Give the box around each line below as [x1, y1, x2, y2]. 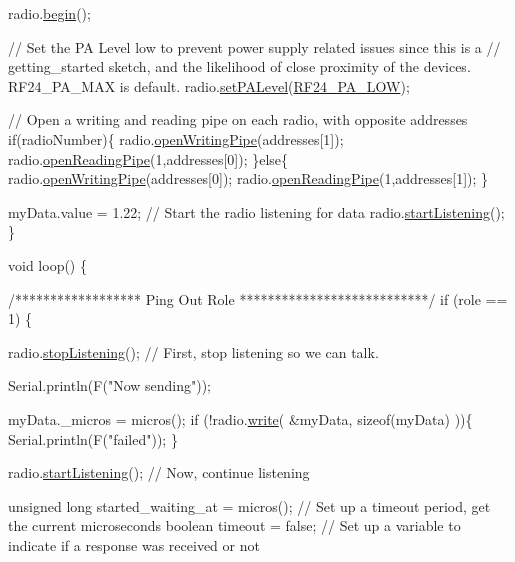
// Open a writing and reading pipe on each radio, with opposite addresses [8, 109, 468, 130]
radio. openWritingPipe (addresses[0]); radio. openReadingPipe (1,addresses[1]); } [8, 168, 489, 189]
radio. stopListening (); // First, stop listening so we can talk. [8, 341, 379, 362]
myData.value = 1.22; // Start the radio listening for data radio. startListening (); [8, 201, 505, 222]
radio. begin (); [8, 3, 91, 23]
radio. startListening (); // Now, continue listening [8, 462, 310, 483]
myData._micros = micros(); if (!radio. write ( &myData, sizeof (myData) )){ [8, 408, 473, 429]
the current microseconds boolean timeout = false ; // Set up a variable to [8, 515, 461, 536]
